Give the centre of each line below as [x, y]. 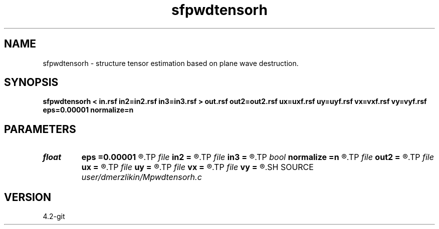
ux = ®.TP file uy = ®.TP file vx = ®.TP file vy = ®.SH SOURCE [197, 167]
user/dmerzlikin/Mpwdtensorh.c [142, 177]
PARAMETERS [40, 129]
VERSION [28, 197]
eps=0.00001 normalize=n [88, 110]
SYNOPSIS [31, 82]
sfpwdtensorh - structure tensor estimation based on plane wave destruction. [171, 63]
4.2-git [54, 216]
